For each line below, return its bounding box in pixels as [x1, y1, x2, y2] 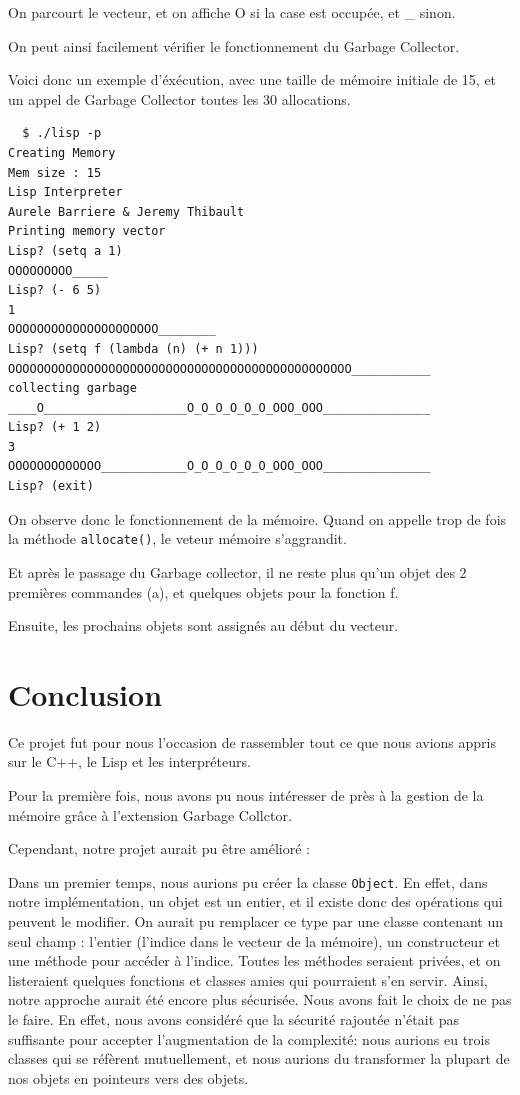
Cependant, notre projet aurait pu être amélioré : [8, 838, 310, 859]
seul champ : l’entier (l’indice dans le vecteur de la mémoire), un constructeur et [8, 930, 500, 951]
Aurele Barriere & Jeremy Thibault [8, 204, 245, 219]
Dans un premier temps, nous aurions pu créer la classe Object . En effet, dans [8, 871, 488, 892]
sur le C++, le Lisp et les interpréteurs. [8, 751, 251, 772]
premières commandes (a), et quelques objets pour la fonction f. [8, 581, 399, 602]
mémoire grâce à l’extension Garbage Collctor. [8, 804, 292, 825]
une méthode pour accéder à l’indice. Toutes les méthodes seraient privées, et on [8, 950, 501, 971]
